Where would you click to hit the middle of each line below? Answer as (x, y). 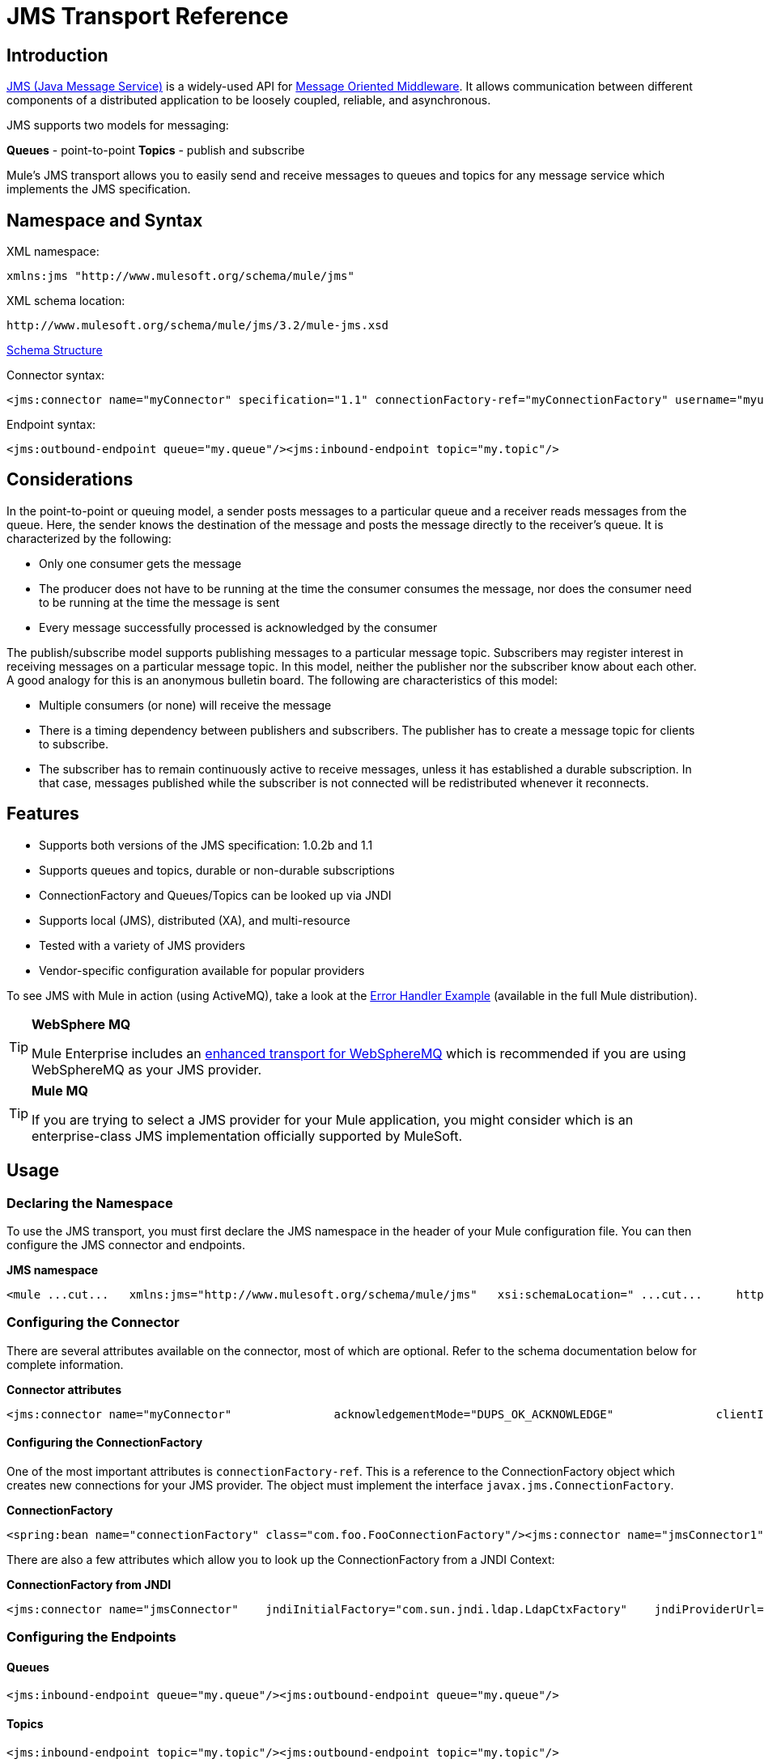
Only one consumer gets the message (140, 563)
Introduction (57, 55)
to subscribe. (74, 744)
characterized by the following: (89, 538)
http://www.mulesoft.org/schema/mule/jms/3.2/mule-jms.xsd (198, 326)
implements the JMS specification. (99, 189)
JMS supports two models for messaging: (118, 125)
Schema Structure (55, 350)
